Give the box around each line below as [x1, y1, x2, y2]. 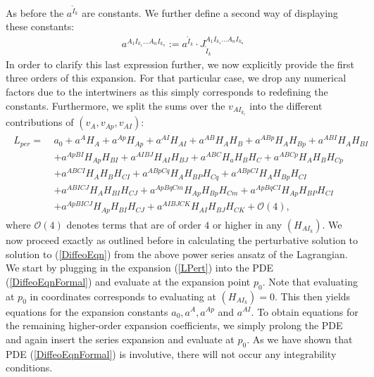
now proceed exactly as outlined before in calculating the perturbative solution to [6, 232, 359, 247]
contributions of [6, 115, 74, 129]
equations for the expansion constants [6, 304, 168, 319]
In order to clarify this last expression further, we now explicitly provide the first [6, 56, 354, 71]
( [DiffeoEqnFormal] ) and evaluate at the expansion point [6, 274, 251, 288]
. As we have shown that [247, 331, 353, 346]
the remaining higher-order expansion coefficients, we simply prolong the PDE [6, 318, 343, 333]
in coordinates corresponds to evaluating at [30, 288, 216, 303]
